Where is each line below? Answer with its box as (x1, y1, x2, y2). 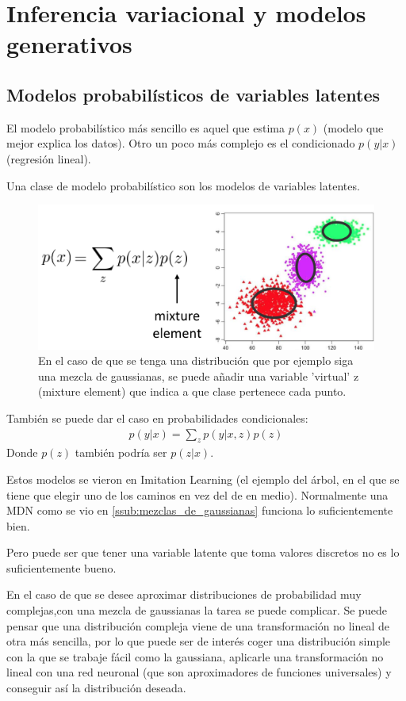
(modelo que (323, 119, 384, 136)
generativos (6, 28, 132, 60)
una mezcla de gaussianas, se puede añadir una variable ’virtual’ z (38, 367, 359, 384)
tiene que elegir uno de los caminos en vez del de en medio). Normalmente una (6, 486, 389, 503)
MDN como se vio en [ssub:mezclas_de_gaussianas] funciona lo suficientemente (6, 502, 393, 519)
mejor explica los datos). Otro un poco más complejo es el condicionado (6, 135, 355, 151)
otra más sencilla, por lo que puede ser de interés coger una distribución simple (6, 633, 391, 649)
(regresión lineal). (6, 150, 91, 167)
